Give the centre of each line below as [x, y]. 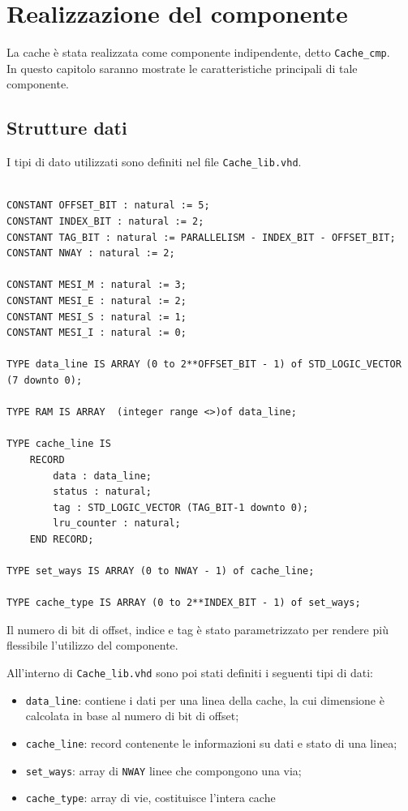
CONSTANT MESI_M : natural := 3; [97, 285]
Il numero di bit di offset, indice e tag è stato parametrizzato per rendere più [198, 629]
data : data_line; [102, 476]
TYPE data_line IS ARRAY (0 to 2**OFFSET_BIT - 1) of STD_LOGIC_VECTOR [204, 365]
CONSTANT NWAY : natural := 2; [91, 253]
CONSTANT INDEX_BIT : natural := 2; [105, 222]
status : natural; [102, 492]
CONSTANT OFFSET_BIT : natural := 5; [108, 206]
